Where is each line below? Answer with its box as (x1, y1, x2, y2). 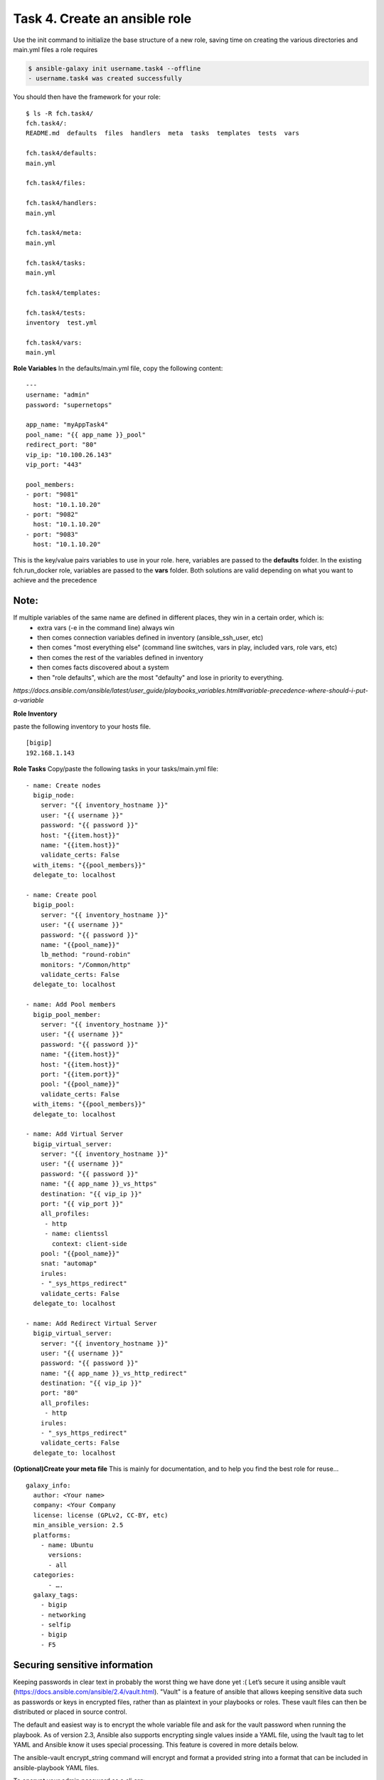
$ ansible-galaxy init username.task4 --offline (28, 64, 201, 73)
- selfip (40, 1621, 71, 1629)
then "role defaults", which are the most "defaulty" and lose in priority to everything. (37, 673, 284, 681)
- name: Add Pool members (26, 1000, 117, 1009)
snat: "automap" (40, 1260, 97, 1267)
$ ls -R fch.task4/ (26, 109, 94, 117)
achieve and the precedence (13, 576, 97, 585)
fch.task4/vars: (26, 338, 82, 347)
